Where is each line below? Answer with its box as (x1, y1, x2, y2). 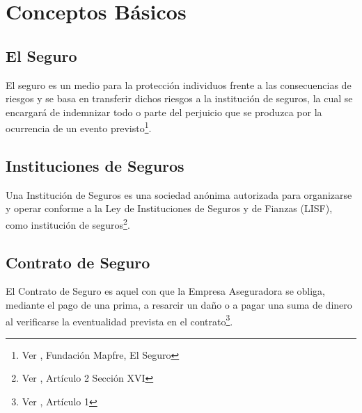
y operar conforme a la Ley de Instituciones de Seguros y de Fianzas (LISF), (6, 201, 333, 216)
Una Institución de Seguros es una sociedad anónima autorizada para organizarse (6, 187, 352, 202)
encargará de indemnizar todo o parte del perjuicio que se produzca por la (6, 104, 322, 119)
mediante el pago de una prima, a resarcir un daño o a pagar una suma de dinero (6, 298, 352, 312)
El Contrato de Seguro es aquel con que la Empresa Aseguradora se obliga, (6, 284, 325, 298)
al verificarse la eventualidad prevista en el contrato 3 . (6, 311, 233, 328)
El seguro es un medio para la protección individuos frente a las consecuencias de (6, 77, 352, 92)
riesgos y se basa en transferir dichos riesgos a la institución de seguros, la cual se (6, 91, 353, 106)
